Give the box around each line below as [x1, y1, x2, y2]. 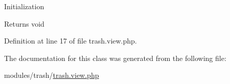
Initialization [4, 1, 44, 11]
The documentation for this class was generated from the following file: [4, 52, 226, 63]
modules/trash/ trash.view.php [4, 70, 99, 80]
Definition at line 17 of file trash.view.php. [4, 35, 137, 46]
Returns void [4, 18, 44, 29]
